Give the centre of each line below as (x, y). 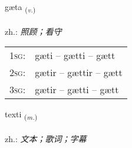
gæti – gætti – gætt (75, 55)
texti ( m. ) (21, 115)
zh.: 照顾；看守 (33, 31)
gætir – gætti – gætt (77, 90)
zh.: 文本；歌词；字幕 (46, 139)
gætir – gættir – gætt (79, 73)
